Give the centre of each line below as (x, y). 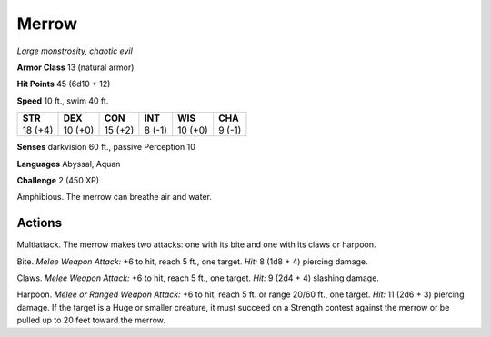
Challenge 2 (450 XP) (58, 180)
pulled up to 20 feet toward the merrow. (91, 320)
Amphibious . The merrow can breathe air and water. (115, 197)
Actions (40, 223)
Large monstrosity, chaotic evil (75, 51)
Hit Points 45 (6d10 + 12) (64, 84)
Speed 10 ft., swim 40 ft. (63, 101)
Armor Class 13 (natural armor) (75, 67)
